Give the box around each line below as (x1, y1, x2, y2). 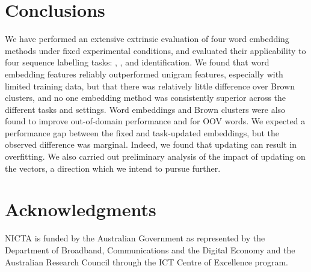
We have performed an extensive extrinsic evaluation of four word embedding (5, 32, 289, 45)
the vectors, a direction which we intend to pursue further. (5, 162, 221, 174)
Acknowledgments (5, 197, 156, 222)
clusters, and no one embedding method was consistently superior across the (5, 91, 286, 104)
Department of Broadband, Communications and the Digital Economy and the (5, 243, 295, 256)
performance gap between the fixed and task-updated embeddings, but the (5, 126, 280, 139)
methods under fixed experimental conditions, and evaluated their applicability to (5, 44, 306, 56)
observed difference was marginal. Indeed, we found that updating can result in (5, 138, 297, 151)
